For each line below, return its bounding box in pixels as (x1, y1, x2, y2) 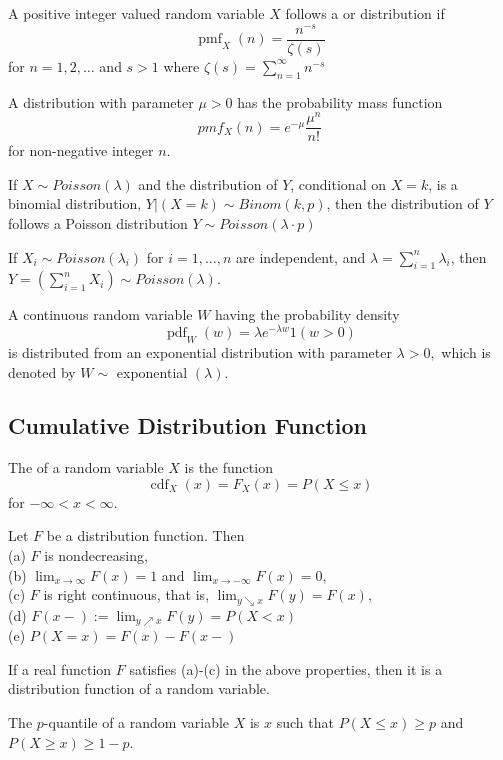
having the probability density (215, 304, 400, 325)
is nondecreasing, (44, 545, 148, 566)
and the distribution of (138, 173, 278, 194)
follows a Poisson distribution (8, 213, 188, 234)
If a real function (8, 658, 112, 679)
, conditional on (290, 173, 386, 194)
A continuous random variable (8, 304, 193, 325)
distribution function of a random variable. (8, 678, 270, 699)
